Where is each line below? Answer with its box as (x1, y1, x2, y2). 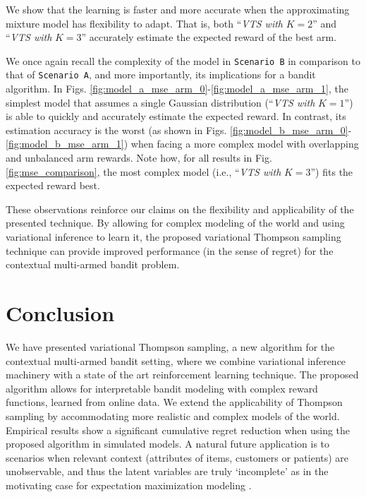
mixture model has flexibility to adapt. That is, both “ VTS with (6, 16, 283, 30)
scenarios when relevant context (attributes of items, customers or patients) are (6, 450, 349, 465)
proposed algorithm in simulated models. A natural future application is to (6, 436, 330, 451)
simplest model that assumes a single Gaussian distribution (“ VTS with (6, 95, 315, 109)
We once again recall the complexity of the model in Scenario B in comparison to (6, 53, 361, 68)
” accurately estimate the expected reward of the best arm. (81, 30, 337, 44)
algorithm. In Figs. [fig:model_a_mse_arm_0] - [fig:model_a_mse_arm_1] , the (6, 81, 348, 96)
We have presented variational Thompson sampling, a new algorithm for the (6, 339, 335, 354)
